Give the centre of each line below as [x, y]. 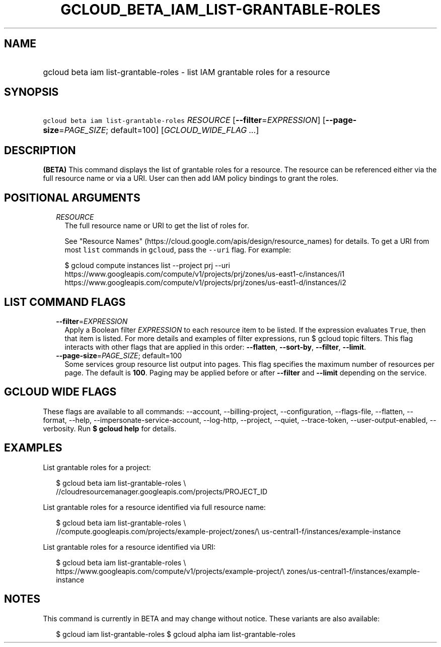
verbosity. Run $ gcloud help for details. [110, 428]
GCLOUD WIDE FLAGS [60, 392]
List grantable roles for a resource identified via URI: [129, 547]
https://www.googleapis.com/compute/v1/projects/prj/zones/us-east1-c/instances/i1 [205, 274]
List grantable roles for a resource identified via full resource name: [154, 507]
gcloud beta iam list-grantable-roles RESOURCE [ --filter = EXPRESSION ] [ [184, 120]
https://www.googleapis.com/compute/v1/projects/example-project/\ [170, 571]
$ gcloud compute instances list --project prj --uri [147, 266]
